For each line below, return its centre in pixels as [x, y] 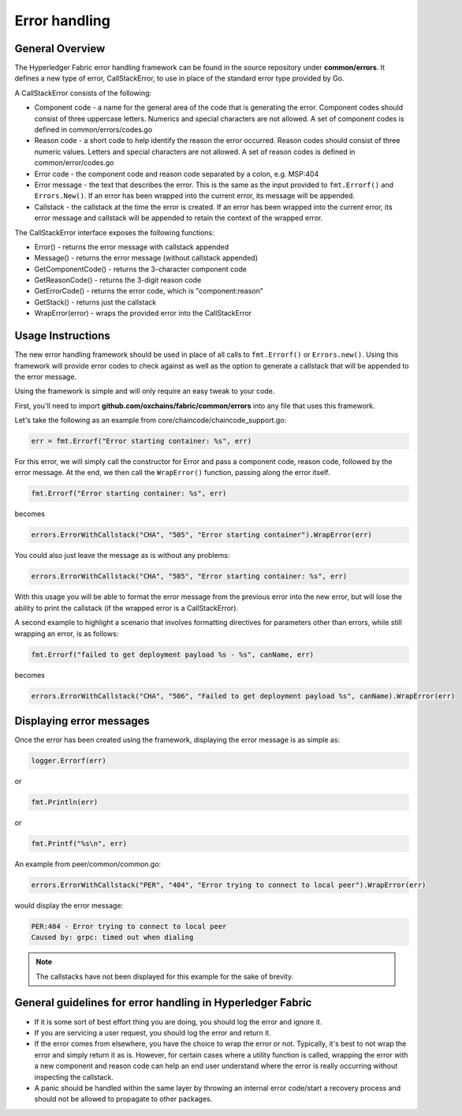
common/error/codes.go [74, 163]
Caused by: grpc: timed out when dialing [112, 938]
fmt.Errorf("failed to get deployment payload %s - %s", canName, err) [173, 654]
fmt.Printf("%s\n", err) [79, 843]
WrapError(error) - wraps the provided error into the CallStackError [143, 313]
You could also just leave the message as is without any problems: [122, 556]
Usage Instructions [62, 336]
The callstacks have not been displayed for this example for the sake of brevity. [165, 976]
